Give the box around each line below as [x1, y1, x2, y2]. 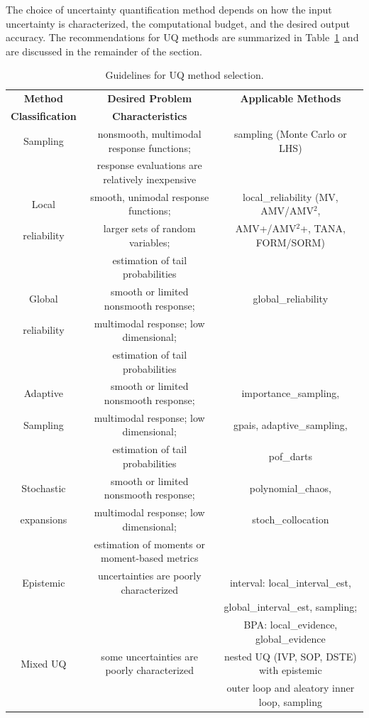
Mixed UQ [21, 656, 67, 670]
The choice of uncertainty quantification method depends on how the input [6, 2, 332, 16]
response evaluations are [97, 158, 202, 173]
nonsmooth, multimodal [97, 126, 202, 141]
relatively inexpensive [103, 171, 197, 186]
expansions [20, 511, 67, 526]
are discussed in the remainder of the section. [6, 43, 202, 58]
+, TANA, [300, 221, 346, 236]
